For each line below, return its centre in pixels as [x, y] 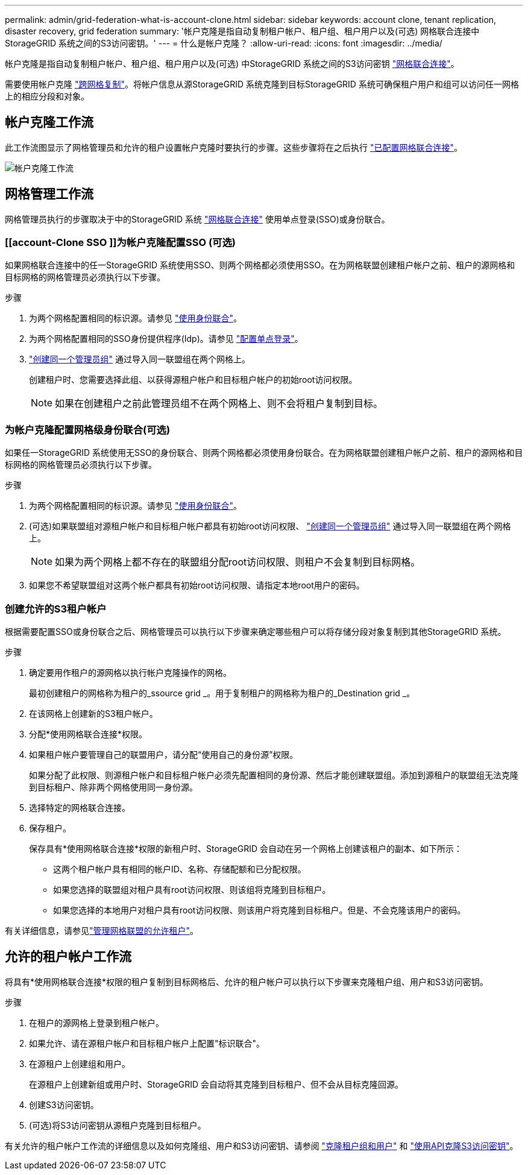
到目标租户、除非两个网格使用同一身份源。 [113, 787]
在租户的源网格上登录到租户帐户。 [96, 1022]
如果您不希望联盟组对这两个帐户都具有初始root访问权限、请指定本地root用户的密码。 [197, 585]
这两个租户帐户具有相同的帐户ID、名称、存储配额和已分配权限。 [180, 869]
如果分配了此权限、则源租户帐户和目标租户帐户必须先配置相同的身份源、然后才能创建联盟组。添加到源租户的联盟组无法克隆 [274, 775]
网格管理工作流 [49, 194]
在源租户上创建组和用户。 [80, 1063]
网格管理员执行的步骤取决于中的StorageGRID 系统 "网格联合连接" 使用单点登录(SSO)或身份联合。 [197, 219]
